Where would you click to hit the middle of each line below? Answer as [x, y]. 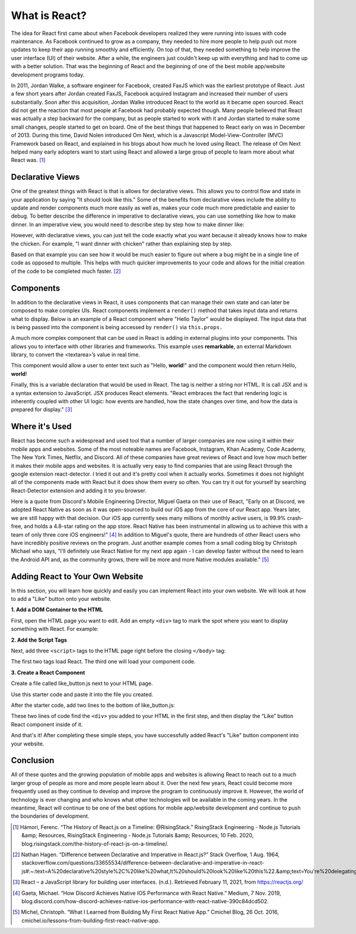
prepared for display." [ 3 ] [42, 410]
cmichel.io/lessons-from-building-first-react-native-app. [91, 920]
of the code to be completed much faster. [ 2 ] [66, 271]
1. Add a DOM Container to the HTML [57, 610]
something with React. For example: [55, 629]
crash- [295, 518]
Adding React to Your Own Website [77, 576]
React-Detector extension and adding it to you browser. [79, 490]
